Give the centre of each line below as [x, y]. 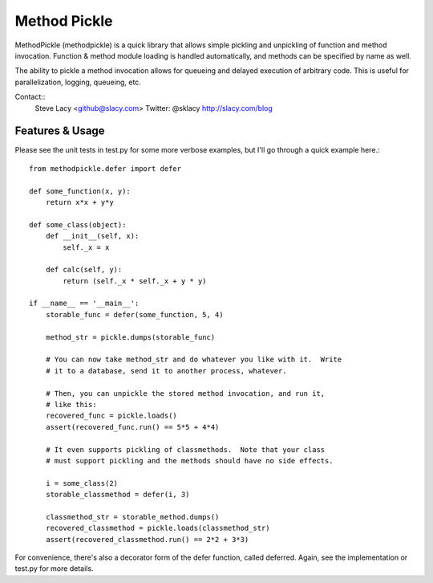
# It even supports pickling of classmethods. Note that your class [185, 449]
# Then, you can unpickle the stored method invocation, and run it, [185, 393]
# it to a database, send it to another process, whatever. [166, 371]
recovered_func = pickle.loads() [111, 416]
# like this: [71, 404]
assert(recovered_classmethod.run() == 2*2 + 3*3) [147, 539]
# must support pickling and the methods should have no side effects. [189, 461]
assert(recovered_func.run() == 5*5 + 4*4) [132, 427]
